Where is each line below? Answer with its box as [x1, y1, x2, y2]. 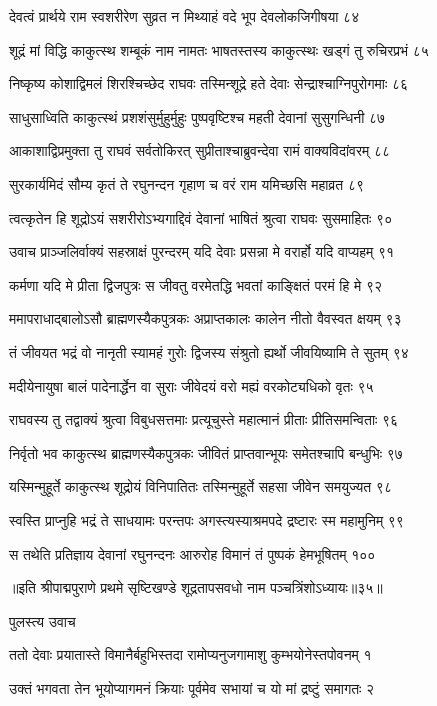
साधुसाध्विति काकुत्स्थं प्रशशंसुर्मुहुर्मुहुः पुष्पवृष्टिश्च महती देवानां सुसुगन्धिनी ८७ [9, 106, 386, 127]
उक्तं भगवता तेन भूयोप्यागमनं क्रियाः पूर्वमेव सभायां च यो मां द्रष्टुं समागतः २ [9, 677, 375, 698]
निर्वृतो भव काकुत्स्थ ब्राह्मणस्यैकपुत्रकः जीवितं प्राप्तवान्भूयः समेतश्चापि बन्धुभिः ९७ [9, 442, 403, 463]
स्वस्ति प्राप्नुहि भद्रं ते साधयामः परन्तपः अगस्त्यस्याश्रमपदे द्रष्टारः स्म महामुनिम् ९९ [9, 509, 404, 530]
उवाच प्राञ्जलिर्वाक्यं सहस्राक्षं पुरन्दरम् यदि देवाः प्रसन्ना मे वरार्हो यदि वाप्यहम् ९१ [9, 241, 395, 262]
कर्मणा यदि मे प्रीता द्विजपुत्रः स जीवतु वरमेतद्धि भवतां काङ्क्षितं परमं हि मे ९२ [9, 274, 383, 295]
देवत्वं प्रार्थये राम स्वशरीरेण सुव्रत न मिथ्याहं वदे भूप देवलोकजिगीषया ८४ [9, 6, 360, 26]
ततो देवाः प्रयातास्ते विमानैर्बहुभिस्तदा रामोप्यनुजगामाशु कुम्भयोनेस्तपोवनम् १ [9, 644, 372, 665]
